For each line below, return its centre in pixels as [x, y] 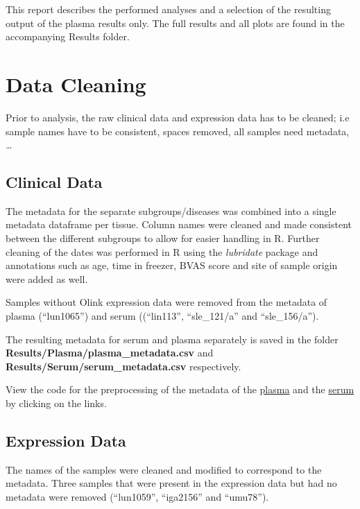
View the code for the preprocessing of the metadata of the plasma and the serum [180, 389]
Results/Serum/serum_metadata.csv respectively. [123, 366]
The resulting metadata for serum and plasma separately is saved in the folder [172, 339]
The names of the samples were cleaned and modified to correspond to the [164, 469]
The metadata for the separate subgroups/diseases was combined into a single [171, 210]
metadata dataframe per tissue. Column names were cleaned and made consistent [179, 224]
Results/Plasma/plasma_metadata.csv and [110, 353]
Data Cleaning [76, 84]
